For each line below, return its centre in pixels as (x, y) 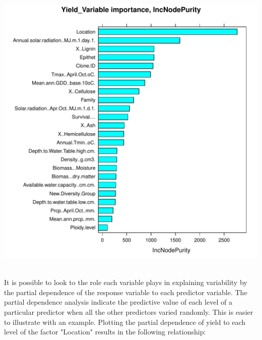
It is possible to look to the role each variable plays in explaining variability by (126, 282)
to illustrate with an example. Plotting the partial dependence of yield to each (125, 322)
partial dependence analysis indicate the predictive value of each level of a (118, 302)
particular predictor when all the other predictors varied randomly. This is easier (129, 311)
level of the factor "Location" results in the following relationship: (105, 332)
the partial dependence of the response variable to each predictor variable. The (126, 292)
